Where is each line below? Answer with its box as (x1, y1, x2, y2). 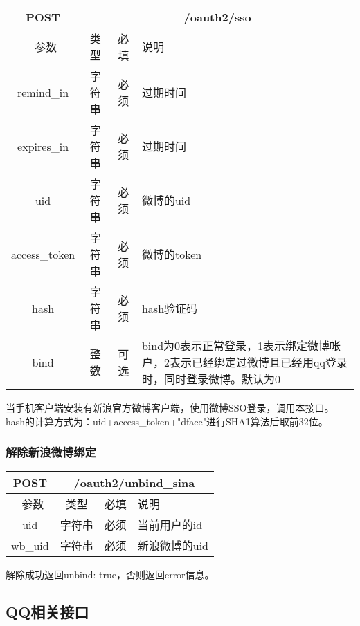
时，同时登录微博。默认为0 (141, 371, 280, 387)
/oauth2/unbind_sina (73, 475, 195, 491)
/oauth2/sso (183, 9, 251, 25)
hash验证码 (141, 300, 198, 316)
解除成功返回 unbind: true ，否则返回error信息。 (6, 567, 215, 582)
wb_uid (11, 537, 49, 553)
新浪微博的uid (137, 537, 208, 554)
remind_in (17, 84, 69, 100)
